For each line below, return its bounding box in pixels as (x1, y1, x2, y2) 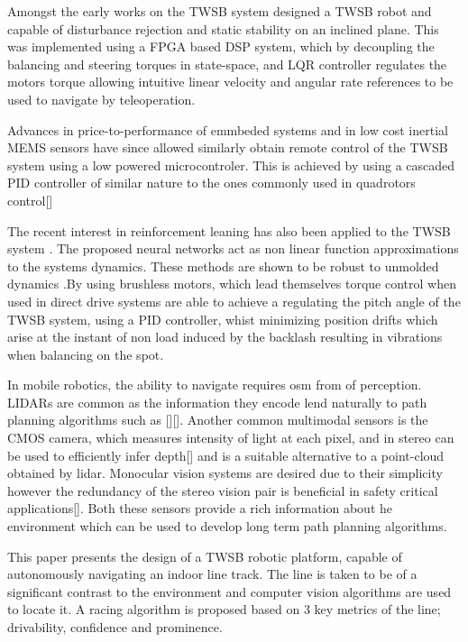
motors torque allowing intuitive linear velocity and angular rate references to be (7, 72, 454, 91)
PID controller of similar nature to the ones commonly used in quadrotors (7, 173, 416, 192)
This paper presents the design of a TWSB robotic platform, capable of (7, 546, 402, 565)
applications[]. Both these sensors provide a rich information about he (7, 499, 392, 518)
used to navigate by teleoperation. (7, 89, 196, 108)
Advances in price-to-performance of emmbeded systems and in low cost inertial (7, 120, 448, 139)
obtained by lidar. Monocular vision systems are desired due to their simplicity (7, 463, 443, 482)
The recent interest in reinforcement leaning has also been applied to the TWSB (7, 221, 451, 240)
